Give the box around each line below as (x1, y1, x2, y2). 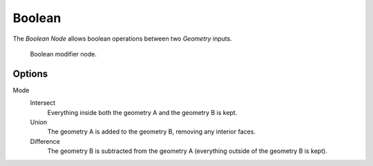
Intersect (30, 98, 56, 107)
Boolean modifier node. (30, 50, 97, 58)
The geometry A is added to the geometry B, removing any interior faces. (47, 127, 256, 136)
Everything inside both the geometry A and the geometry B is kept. (47, 108, 238, 116)
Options (12, 68, 48, 79)
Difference (30, 137, 60, 145)
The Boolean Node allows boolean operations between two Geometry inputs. (12, 34, 233, 43)
